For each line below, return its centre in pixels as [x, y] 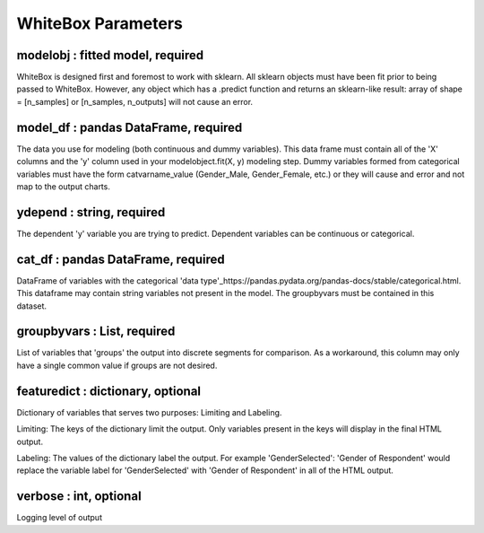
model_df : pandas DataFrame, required [130, 127]
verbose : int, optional [79, 497]
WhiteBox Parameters [100, 23]
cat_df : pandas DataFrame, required [121, 259]
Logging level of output [60, 518]
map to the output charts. [64, 186]
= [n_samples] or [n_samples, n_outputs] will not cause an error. [135, 101]
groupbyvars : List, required [96, 332]
